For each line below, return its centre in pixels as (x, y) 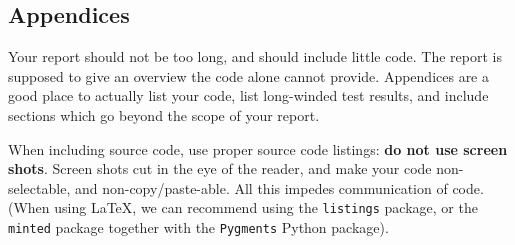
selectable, (39, 187)
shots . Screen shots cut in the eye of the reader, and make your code (220, 168)
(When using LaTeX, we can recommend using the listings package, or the (243, 207)
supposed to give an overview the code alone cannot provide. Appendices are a (248, 75)
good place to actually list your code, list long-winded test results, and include (248, 95)
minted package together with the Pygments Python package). (198, 227)
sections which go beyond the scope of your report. (164, 114)
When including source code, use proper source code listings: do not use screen (258, 148)
